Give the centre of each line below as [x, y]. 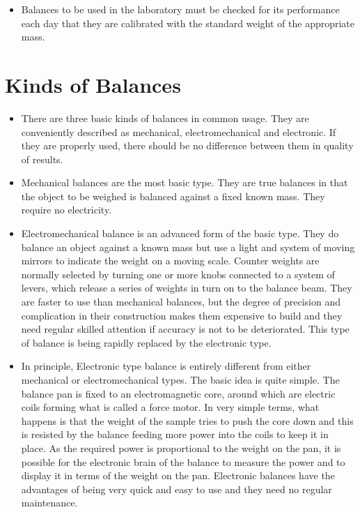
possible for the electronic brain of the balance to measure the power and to [183, 461]
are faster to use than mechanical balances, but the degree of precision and [181, 302]
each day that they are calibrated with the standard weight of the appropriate [188, 23]
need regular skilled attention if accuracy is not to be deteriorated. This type [185, 329]
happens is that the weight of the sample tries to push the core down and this [187, 420]
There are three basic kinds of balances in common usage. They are [165, 118]
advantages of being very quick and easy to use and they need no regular [177, 489]
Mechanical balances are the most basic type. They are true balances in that [185, 182]
